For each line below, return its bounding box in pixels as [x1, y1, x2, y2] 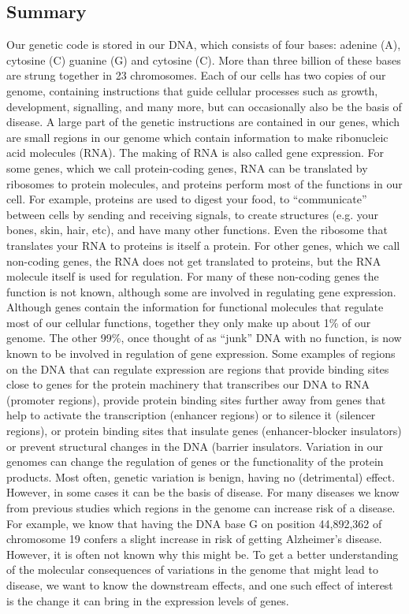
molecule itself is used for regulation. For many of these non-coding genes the [6, 268, 379, 285]
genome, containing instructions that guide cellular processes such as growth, [6, 82, 378, 99]
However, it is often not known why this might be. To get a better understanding [6, 545, 399, 562]
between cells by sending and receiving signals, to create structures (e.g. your [6, 206, 378, 222]
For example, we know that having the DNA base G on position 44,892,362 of [6, 515, 382, 531]
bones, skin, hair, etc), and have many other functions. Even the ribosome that [6, 221, 389, 238]
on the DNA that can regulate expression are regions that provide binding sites [6, 360, 389, 377]
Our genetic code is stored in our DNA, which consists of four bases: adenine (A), [6, 36, 401, 53]
